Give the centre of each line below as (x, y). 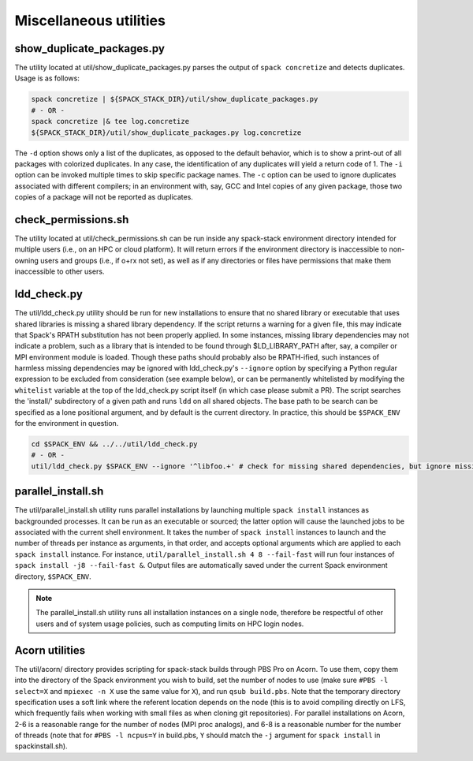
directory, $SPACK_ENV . (53, 576)
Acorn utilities (50, 650)
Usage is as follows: (47, 78)
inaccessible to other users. (60, 271)
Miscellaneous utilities (90, 21)
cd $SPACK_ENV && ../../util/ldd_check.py (114, 444)
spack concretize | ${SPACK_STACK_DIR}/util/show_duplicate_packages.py (175, 99)
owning (27, 260)
